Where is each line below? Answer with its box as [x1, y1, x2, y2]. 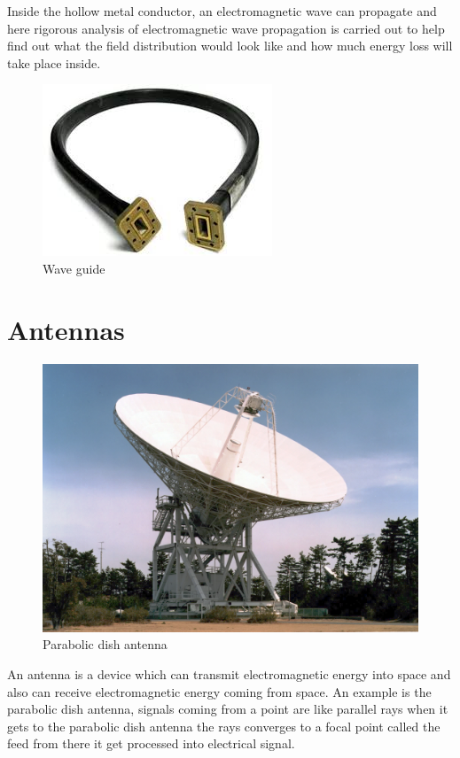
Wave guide [43, 259, 105, 277]
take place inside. [7, 53, 101, 72]
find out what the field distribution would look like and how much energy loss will [7, 36, 453, 55]
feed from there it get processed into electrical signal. [7, 734, 295, 753]
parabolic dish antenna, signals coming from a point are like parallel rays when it [7, 700, 448, 718]
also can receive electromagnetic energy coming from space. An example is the [7, 682, 432, 700]
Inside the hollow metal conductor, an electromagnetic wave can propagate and [7, 2, 437, 19]
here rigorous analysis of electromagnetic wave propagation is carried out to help [7, 19, 445, 37]
